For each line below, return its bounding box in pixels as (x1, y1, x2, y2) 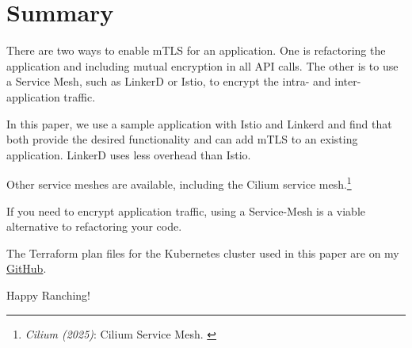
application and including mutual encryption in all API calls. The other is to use (6, 57, 399, 74)
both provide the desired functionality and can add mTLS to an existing (6, 131, 358, 147)
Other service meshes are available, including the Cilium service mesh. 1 (6, 174, 352, 192)
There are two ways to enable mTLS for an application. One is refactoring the (6, 42, 386, 59)
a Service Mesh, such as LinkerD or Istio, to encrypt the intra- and (6, 73, 331, 90)
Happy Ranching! (6, 286, 90, 303)
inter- (334, 73, 361, 90)
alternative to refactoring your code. (6, 218, 182, 235)
